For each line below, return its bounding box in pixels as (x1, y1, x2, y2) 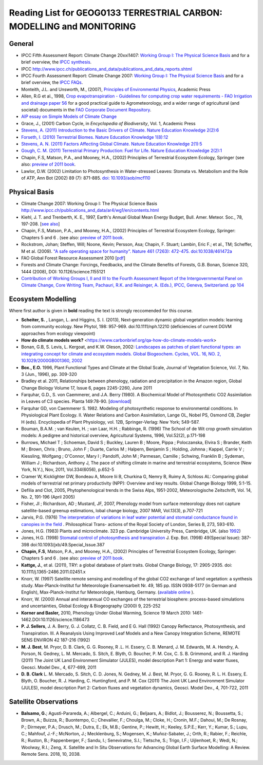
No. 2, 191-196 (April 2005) (21, 494, 75, 500)
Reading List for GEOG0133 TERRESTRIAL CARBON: (9, 7, 223, 18)
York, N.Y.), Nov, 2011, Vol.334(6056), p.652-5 (21, 466, 114, 472)
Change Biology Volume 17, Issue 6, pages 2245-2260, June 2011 (21, 385, 152, 391)
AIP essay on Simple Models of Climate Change (21, 113, 117, 119)
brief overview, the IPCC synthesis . (21, 59, 92, 65)
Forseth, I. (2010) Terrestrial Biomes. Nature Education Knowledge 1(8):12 (21, 134, 169, 140)
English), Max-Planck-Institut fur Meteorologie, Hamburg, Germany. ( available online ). (21, 589, 195, 595)
